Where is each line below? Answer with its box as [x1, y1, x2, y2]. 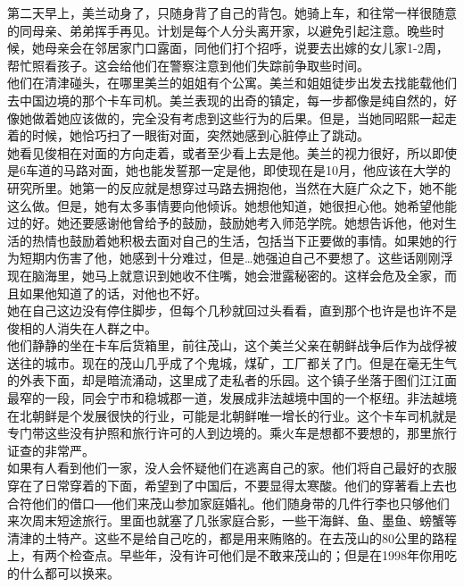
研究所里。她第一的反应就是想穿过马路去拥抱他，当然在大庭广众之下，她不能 [7, 178, 457, 197]
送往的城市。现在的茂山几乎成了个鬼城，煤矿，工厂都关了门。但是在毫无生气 [7, 353, 457, 372]
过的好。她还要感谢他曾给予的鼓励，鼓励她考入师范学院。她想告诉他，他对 [7, 214, 444, 232]
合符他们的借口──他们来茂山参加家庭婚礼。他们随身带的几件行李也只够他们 [7, 493, 450, 512]
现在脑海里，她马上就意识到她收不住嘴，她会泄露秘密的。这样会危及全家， [7, 265, 444, 284]
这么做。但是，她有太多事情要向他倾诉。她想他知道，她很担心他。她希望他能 [7, 196, 457, 214]
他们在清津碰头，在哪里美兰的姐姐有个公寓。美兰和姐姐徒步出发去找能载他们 [7, 73, 457, 92]
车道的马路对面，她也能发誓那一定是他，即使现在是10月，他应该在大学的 [25, 161, 451, 180]
